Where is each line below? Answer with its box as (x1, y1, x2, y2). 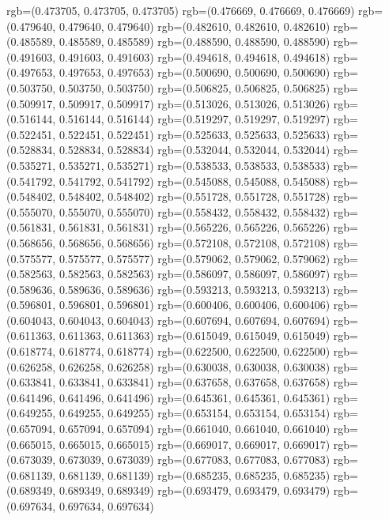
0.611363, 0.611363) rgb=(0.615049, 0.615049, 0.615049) (59, 327, 330, 344)
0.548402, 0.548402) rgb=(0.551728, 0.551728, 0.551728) (59, 188, 330, 205)
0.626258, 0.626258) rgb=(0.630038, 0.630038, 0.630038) (59, 358, 330, 375)
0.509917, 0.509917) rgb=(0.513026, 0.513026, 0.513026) (59, 95, 330, 111)
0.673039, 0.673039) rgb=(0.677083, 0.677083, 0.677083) (59, 451, 330, 468)
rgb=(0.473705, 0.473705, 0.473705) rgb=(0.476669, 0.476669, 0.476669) (6, 2, 355, 18)
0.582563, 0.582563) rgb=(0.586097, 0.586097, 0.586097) (59, 266, 330, 282)
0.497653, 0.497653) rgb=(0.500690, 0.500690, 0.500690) (59, 64, 330, 81)
